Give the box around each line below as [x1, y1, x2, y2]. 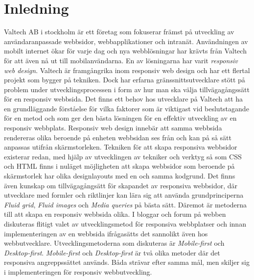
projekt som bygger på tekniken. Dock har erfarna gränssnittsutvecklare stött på [4, 75, 245, 85]
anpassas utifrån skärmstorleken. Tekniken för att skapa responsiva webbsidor [4, 142, 237, 152]
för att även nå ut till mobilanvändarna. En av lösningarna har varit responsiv [4, 55, 238, 65]
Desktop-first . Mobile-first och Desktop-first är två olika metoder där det [4, 247, 220, 257]
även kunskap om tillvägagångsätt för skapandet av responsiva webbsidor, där [4, 180, 238, 190]
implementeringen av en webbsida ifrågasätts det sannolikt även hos [4, 228, 208, 238]
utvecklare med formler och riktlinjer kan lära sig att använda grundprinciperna [4, 190, 244, 200]
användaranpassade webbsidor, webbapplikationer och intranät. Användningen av [4, 36, 248, 46]
